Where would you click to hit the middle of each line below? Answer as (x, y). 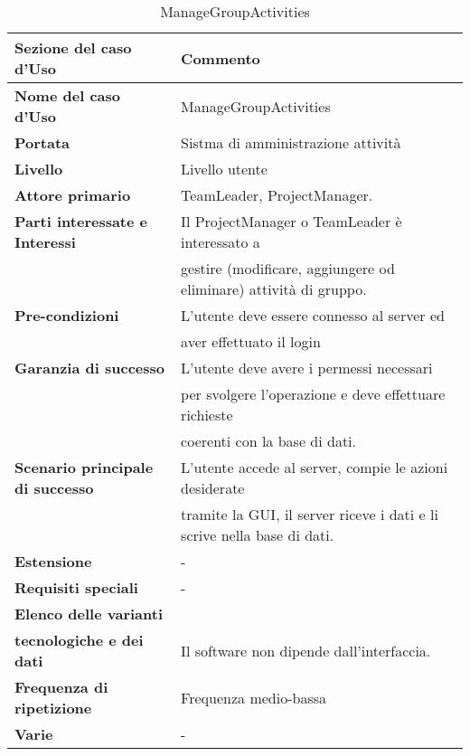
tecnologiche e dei (79, 640)
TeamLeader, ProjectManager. (277, 195)
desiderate (213, 488)
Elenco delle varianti (89, 614)
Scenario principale (84, 467)
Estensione (53, 561)
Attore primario (73, 195)
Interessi (45, 242)
